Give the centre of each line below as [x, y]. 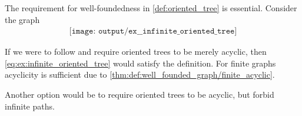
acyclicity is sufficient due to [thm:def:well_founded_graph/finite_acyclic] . [140, 74]
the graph [22, 19]
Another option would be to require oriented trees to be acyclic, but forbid [140, 94]
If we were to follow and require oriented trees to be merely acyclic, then [136, 52]
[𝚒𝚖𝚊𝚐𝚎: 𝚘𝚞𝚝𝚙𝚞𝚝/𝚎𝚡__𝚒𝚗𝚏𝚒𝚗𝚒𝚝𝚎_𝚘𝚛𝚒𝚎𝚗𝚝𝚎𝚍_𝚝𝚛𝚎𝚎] [153, 32]
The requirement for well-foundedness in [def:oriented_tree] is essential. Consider [151, 8]
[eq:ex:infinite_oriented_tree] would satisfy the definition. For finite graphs [140, 63]
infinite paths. [30, 106]
